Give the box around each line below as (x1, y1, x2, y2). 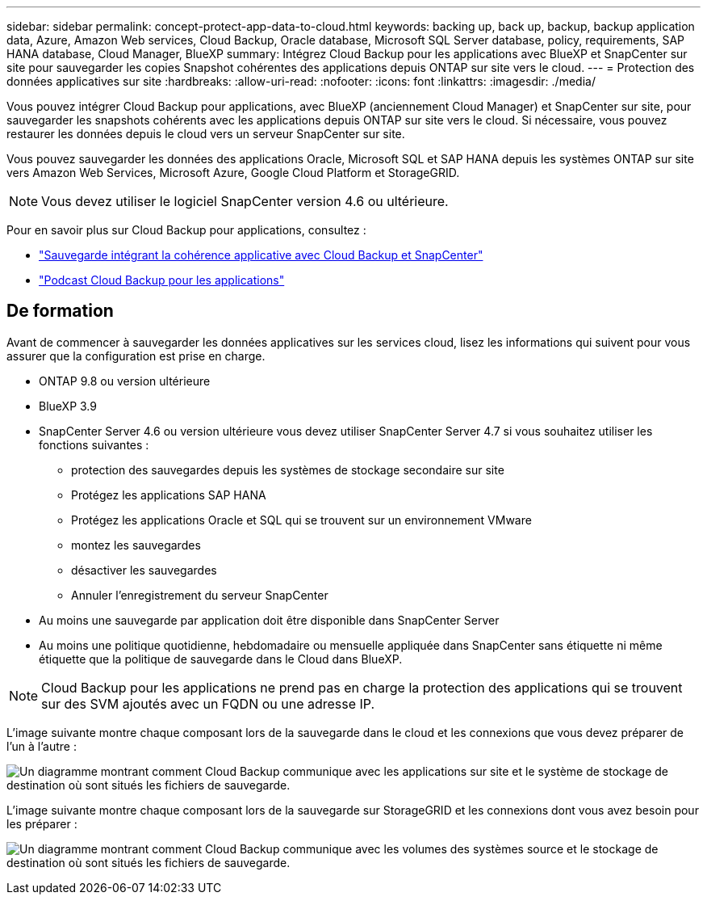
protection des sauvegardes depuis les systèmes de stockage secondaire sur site (71, 462, 504, 477)
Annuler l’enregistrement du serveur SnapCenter (71, 587, 328, 602)
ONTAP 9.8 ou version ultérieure (39, 373, 211, 388)
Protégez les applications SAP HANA (71, 487, 266, 502)
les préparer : (6, 816, 77, 831)
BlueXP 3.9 (39, 398, 97, 413)
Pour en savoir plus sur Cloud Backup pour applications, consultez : (6, 223, 366, 237)
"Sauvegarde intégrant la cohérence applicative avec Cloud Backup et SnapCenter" (39, 248, 483, 262)
